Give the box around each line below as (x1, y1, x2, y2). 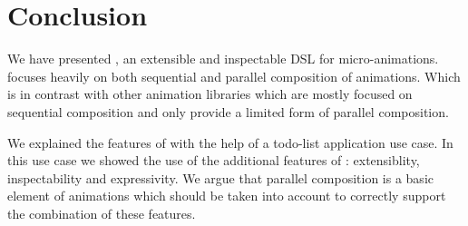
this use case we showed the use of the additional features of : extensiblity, (7, 151, 420, 170)
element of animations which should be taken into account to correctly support (7, 186, 446, 205)
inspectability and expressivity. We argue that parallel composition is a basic (7, 168, 434, 187)
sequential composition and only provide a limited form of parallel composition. (7, 102, 449, 121)
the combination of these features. (7, 203, 196, 222)
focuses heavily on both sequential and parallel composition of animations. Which (7, 66, 461, 85)
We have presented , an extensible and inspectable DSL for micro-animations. (7, 49, 439, 68)
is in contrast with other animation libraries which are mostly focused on (7, 84, 413, 103)
